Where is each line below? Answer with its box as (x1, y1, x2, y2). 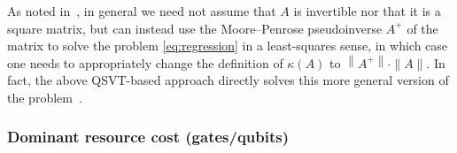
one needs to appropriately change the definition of (7, 53, 283, 72)
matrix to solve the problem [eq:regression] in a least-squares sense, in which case (7, 36, 448, 55)
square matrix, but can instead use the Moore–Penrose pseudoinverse (7, 19, 383, 37)
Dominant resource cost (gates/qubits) (7, 126, 290, 148)
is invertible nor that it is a (293, 2, 441, 19)
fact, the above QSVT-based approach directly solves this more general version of (7, 71, 449, 89)
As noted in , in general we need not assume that (7, 2, 276, 19)
